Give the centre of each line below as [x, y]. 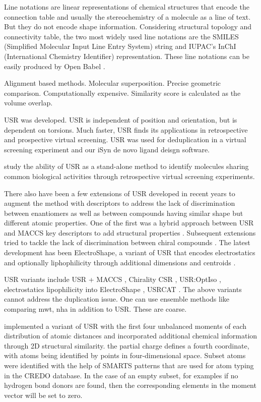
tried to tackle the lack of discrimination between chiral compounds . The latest [127, 242]
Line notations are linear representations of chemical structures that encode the [127, 7]
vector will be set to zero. [43, 395]
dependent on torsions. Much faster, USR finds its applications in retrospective [126, 129]
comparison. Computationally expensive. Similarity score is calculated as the [122, 93]
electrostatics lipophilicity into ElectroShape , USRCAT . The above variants [123, 289]
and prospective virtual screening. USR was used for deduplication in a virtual [125, 139]
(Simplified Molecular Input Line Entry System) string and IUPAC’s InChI [120, 46]
